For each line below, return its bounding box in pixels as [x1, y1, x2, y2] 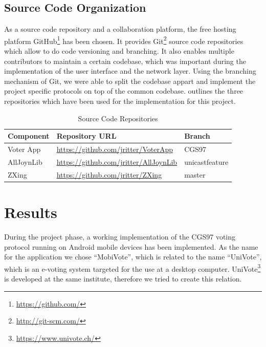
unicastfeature [184, 156, 229, 167]
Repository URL [56, 131, 117, 141]
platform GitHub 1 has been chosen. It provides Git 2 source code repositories [4, 34, 243, 46]
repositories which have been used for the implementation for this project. [4, 96, 236, 106]
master [184, 169, 206, 180]
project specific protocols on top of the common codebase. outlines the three [4, 85, 243, 96]
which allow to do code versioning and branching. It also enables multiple [4, 46, 234, 56]
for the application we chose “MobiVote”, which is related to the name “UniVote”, [4, 251, 262, 262]
